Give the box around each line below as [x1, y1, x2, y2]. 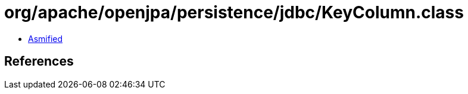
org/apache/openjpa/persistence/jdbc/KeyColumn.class [4, 2, 464, 22]
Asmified [28, 33, 63, 44]
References [4, 54, 74, 69]
